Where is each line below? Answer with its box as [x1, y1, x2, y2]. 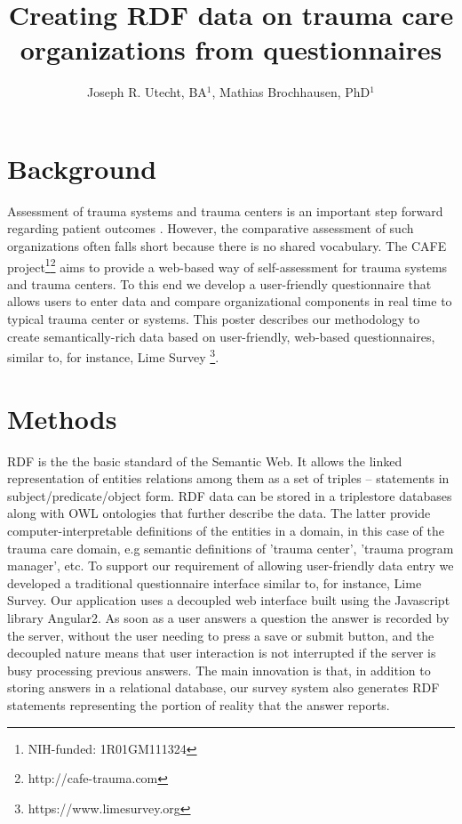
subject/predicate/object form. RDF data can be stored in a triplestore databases [7, 486, 452, 505]
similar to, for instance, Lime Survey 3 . [7, 345, 219, 366]
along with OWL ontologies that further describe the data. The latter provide [7, 504, 431, 522]
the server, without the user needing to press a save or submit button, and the [7, 626, 434, 644]
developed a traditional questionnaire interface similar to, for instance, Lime [7, 573, 422, 592]
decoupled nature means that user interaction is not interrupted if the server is [7, 643, 436, 662]
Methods [7, 400, 117, 436]
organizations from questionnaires [20, 31, 442, 68]
